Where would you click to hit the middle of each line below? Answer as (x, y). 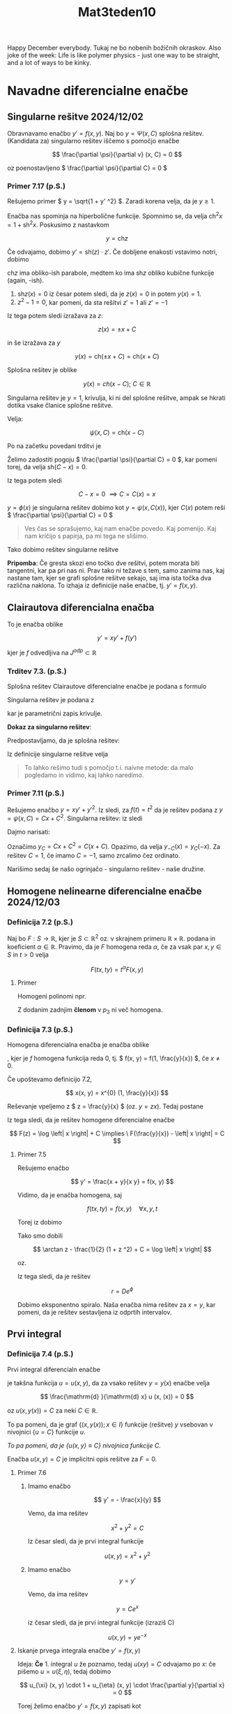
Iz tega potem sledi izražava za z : (55, 316)
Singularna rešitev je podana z (51, 700)
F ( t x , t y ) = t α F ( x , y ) (117, 969)
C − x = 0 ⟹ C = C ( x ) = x (117, 494)
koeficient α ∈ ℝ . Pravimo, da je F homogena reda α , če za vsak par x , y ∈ (114, 947)
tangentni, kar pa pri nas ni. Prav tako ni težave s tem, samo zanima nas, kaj (116, 571)
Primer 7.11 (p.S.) (36, 793)
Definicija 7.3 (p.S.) (40, 1030)
